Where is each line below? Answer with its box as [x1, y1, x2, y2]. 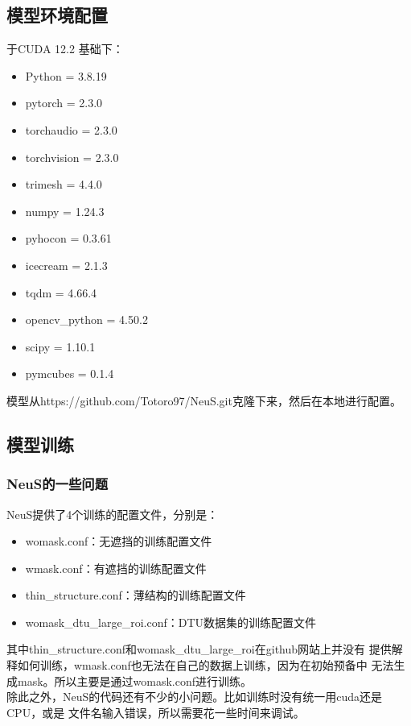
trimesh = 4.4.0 [25, 176, 102, 193]
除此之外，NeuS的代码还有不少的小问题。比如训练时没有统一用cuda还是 [6, 688, 383, 705]
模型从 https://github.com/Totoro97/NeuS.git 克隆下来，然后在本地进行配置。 [6, 392, 401, 409]
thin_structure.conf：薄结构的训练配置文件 [25, 587, 246, 604]
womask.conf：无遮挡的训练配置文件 [25, 533, 212, 550]
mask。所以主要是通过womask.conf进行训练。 [17, 672, 253, 689]
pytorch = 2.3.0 [25, 94, 103, 111]
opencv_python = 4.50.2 [25, 311, 148, 328]
